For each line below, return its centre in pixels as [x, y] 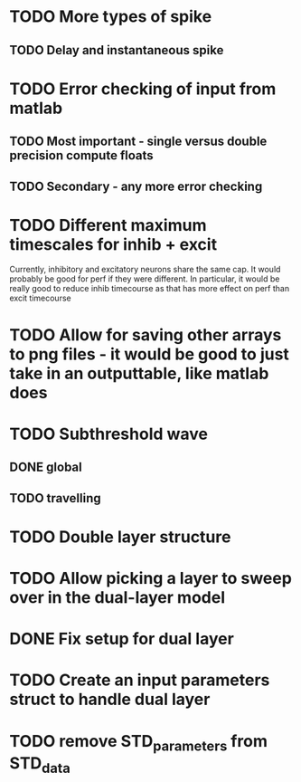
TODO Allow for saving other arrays [146, 334]
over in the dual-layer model [118, 598]
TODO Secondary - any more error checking [136, 186]
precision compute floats [81, 156]
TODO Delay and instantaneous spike [117, 50]
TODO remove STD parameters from [139, 743]
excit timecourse [40, 298]
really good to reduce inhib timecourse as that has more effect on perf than [150, 289]
